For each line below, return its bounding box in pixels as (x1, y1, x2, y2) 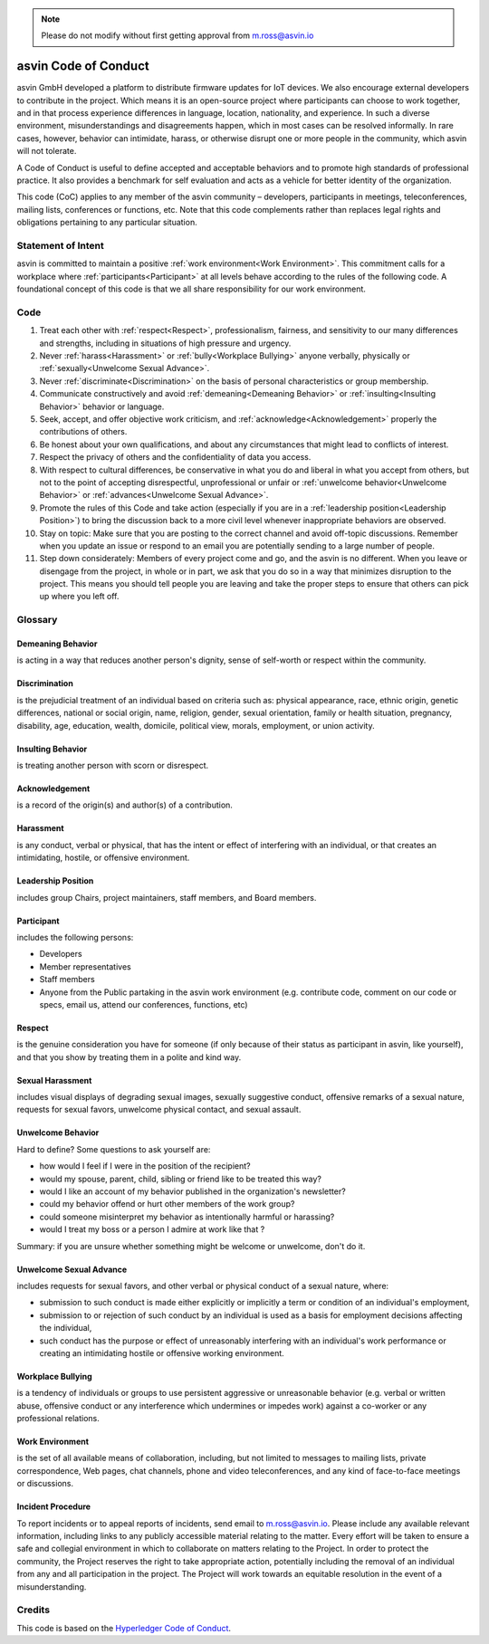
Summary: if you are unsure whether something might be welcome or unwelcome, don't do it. (16, 1240, 366, 1251)
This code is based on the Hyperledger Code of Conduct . (16, 1622, 231, 1633)
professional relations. (16, 1413, 100, 1424)
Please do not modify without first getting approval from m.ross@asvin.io (41, 30, 314, 41)
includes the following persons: (16, 932, 134, 942)
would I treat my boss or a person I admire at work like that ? (39, 1224, 265, 1235)
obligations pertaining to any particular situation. (16, 217, 198, 228)
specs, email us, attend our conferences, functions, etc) (39, 999, 248, 1009)
